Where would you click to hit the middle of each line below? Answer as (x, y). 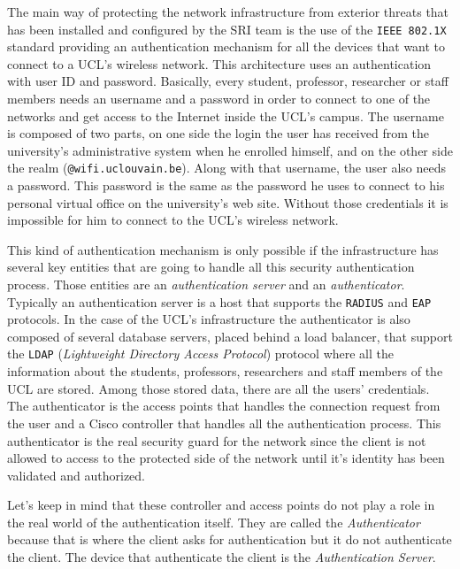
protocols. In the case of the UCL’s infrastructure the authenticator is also (209, 319)
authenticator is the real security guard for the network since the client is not (217, 440)
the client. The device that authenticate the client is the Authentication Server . (222, 557)
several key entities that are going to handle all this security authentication (211, 267)
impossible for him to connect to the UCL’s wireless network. (173, 220)
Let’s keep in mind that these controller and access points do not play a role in (221, 505)
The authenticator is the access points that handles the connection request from (224, 406)
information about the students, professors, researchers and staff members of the (225, 371)
